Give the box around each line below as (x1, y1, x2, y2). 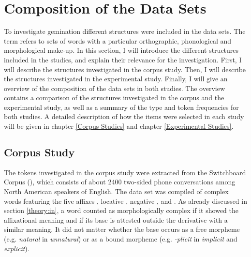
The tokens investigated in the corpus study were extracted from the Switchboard (4, 167, 246, 177)
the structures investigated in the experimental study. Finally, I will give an (4, 74, 228, 84)
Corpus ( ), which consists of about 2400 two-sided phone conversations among (4, 177, 236, 187)
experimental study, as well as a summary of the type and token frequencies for (4, 102, 239, 112)
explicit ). (4, 243, 30, 253)
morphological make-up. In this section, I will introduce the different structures (4, 45, 239, 55)
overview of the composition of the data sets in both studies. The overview (4, 83, 225, 93)
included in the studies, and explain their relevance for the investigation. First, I (4, 54, 242, 64)
